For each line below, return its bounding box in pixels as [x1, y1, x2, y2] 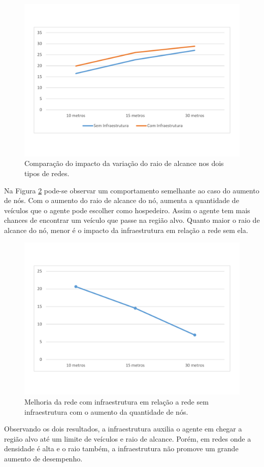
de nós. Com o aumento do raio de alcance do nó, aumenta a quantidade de [4, 195, 239, 206]
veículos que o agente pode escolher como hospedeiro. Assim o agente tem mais [4, 205, 250, 215]
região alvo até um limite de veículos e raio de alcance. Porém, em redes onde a [4, 433, 251, 444]
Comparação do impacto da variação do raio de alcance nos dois [24, 158, 224, 169]
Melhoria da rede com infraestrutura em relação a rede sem [24, 396, 209, 407]
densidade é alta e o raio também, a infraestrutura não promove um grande [4, 443, 239, 454]
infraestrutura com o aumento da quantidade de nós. [24, 406, 188, 417]
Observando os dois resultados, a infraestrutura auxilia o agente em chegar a [4, 423, 242, 434]
